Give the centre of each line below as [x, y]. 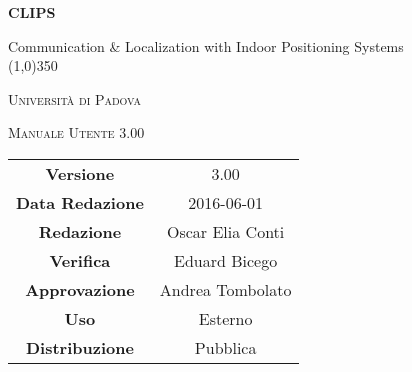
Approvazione [80, 289]
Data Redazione [80, 202]
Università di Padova [74, 98]
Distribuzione [79, 347]
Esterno [225, 318]
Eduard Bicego [226, 260]
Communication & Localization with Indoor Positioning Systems [206, 45]
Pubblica [225, 347]
